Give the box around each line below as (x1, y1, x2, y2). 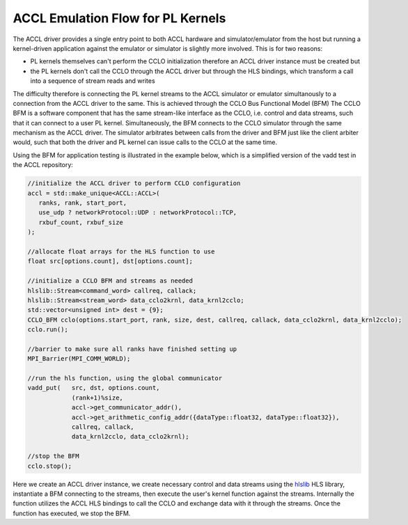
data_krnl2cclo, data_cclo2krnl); (71, 432, 189, 441)
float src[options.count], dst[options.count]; (27, 258, 193, 265)
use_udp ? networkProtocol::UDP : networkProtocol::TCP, (38, 209, 237, 217)
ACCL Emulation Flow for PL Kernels (13, 10, 226, 26)
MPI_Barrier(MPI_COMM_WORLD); (27, 355, 131, 363)
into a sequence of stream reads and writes (30, 77, 156, 85)
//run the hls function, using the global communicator (27, 375, 223, 382)
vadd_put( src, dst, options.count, (27, 384, 160, 392)
